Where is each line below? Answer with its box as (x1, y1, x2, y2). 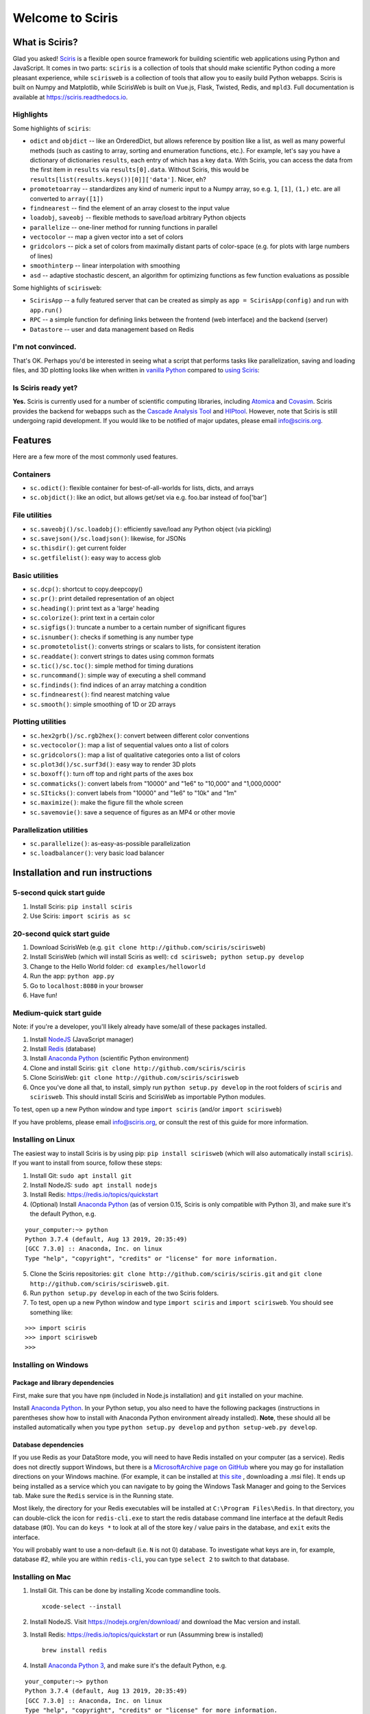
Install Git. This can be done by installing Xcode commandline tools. (29, 1586, 221, 1595)
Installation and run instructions (12, 867, 153, 879)
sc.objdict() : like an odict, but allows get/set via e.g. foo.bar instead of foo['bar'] (29, 494, 267, 502)
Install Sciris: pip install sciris (29, 902, 133, 910)
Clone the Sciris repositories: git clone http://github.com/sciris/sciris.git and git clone (29, 1270, 322, 1278)
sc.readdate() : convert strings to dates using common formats (29, 652, 214, 660)
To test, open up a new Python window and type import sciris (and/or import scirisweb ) (12, 1105, 282, 1113)
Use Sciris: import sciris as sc (29, 912, 131, 920)
